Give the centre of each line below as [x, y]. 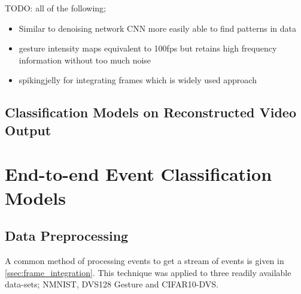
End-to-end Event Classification [139, 174]
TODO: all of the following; [55, 8]
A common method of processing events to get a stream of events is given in [145, 260]
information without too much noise [85, 60]
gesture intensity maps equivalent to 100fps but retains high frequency [148, 48]
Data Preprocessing [67, 236]
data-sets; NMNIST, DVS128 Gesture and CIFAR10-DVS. [112, 284]
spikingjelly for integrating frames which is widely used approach [138, 80]
